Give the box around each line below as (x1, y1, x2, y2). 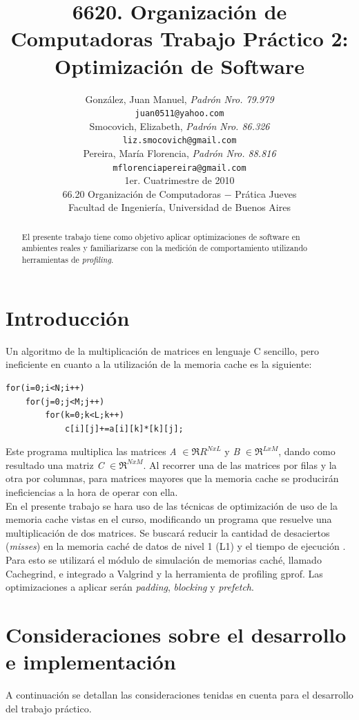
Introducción (6, 303, 130, 331)
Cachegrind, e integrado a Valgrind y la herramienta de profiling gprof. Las (6, 566, 323, 580)
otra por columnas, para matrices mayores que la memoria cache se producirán (6, 471, 339, 486)
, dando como (278, 444, 336, 459)
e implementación (6, 647, 176, 676)
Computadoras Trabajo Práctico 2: (10, 24, 349, 53)
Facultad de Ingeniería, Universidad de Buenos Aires (68, 200, 291, 214)
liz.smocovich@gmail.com (122, 136, 237, 146)
